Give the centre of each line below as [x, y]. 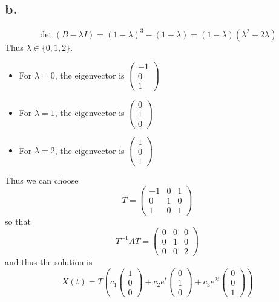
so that [18, 221]
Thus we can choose [42, 180]
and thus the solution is [49, 262]
